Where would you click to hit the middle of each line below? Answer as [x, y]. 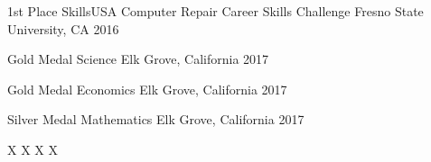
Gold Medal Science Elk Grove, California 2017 [138, 59]
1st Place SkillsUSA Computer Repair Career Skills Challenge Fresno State [215, 11]
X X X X [33, 149]
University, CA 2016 [63, 28]
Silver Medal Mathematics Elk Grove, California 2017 [156, 119]
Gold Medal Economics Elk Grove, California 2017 [147, 89]
